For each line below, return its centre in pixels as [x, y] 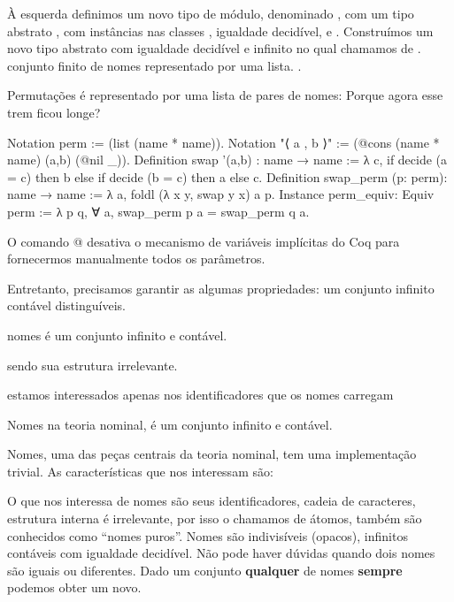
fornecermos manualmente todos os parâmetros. [136, 259]
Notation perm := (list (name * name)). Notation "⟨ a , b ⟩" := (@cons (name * [223, 142]
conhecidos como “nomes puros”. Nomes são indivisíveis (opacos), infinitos [208, 535]
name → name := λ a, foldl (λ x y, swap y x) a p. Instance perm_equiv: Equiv [221, 194]
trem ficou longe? [54, 112]
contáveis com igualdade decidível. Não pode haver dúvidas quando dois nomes [221, 553]
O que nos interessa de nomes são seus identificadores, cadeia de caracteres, [212, 501]
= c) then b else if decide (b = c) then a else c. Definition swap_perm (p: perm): [227, 176]
